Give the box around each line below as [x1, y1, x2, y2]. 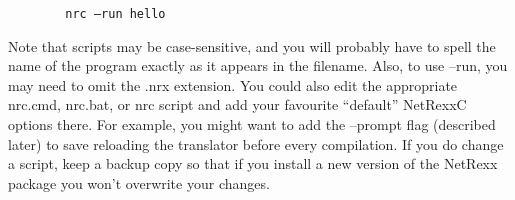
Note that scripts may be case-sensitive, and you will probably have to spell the [8, 35, 496, 56]
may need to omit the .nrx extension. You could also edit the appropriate [8, 74, 458, 95]
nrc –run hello [65, 7, 166, 21]
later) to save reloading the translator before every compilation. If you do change [8, 133, 504, 154]
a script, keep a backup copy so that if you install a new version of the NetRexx [8, 153, 498, 174]
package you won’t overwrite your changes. [8, 172, 270, 193]
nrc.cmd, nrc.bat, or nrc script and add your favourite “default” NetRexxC [8, 94, 467, 115]
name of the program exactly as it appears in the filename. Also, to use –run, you [8, 55, 508, 76]
